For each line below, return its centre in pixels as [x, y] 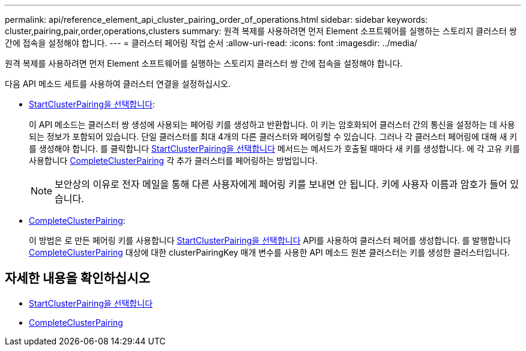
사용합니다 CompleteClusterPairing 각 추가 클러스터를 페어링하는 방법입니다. [173, 160]
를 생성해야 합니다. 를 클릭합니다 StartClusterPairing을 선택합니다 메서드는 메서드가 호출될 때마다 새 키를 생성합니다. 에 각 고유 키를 [275, 148]
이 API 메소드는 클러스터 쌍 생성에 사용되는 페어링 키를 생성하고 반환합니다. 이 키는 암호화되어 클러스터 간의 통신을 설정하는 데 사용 [272, 124]
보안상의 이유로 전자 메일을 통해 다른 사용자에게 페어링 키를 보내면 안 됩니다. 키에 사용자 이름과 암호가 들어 [281, 184]
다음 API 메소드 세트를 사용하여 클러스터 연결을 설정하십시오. [118, 84]
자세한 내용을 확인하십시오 [77, 278]
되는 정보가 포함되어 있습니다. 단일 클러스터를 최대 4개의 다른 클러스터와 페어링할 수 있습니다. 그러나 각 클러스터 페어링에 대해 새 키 [273, 136]
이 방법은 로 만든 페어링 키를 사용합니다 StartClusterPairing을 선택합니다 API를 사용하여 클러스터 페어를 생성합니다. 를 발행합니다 [270, 240]
